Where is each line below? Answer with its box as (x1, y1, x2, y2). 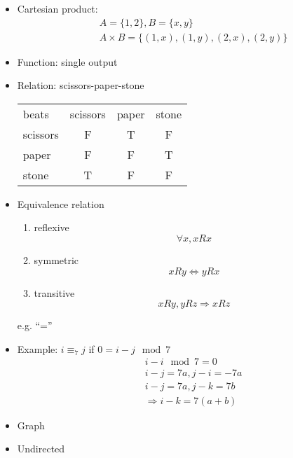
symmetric (34, 253, 79, 268)
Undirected (17, 441, 65, 456)
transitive (34, 285, 75, 300)
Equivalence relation (17, 196, 104, 211)
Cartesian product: (17, 1, 98, 15)
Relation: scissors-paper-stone (17, 78, 144, 92)
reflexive (34, 220, 69, 235)
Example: (17, 341, 58, 356)
